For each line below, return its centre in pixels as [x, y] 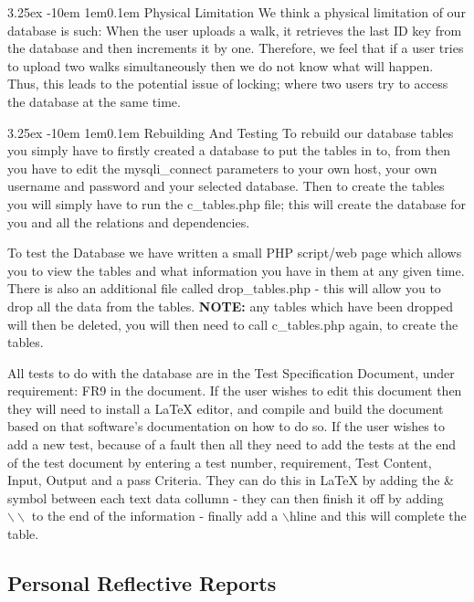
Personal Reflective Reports [142, 583]
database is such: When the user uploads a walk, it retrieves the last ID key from [235, 30]
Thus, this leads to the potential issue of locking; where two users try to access [228, 84]
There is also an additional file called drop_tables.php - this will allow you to [224, 288]
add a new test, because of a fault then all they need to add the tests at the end [232, 444]
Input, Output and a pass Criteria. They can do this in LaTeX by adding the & [231, 480]
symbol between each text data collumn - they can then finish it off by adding [226, 497]
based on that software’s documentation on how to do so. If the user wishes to [226, 426]
